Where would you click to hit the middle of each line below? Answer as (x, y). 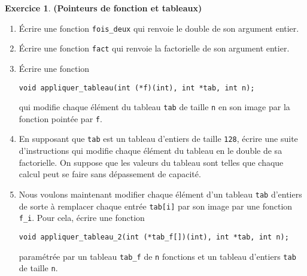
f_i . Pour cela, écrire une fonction (82, 218)
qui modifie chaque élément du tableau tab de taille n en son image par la (154, 107)
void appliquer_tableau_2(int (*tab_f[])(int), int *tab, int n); (154, 237)
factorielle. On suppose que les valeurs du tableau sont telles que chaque (151, 162)
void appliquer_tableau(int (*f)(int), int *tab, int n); (137, 88)
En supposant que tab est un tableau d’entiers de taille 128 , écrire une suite (158, 139)
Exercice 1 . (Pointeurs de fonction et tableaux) (104, 8)
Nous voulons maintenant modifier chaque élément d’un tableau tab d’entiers (160, 194)
